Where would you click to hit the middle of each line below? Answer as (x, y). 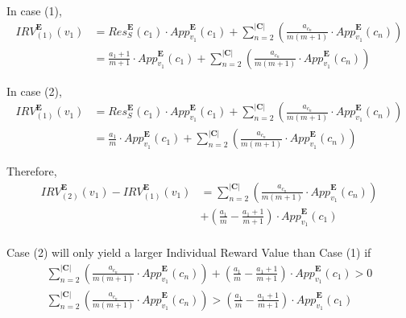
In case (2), (34, 91)
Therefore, (32, 171)
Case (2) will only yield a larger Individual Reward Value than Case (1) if (189, 252)
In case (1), (34, 10)
